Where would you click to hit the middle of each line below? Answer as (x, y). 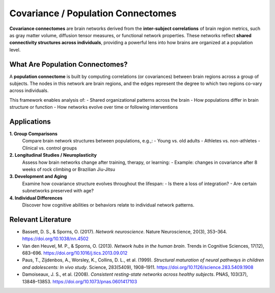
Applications (30, 122)
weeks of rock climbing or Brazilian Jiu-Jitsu (69, 169)
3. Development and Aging (38, 177)
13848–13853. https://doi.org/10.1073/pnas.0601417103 (80, 281)
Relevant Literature (40, 219)
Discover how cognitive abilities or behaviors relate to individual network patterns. (108, 205)
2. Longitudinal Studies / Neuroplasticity (53, 155)
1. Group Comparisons (34, 134)
